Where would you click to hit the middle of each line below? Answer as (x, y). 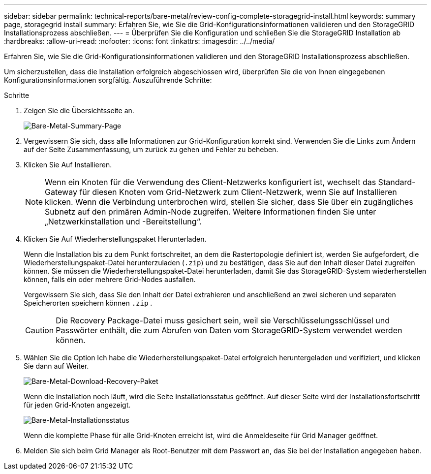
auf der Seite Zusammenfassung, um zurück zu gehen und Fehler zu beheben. (151, 149)
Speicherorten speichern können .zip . (88, 303)
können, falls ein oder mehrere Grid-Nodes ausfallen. (110, 279)
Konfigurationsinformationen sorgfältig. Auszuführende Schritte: (108, 80)
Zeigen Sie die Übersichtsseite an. (79, 111)
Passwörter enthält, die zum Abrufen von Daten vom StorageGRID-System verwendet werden (229, 330)
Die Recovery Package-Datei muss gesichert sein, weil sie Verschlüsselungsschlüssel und (223, 320)
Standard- (397, 182)
